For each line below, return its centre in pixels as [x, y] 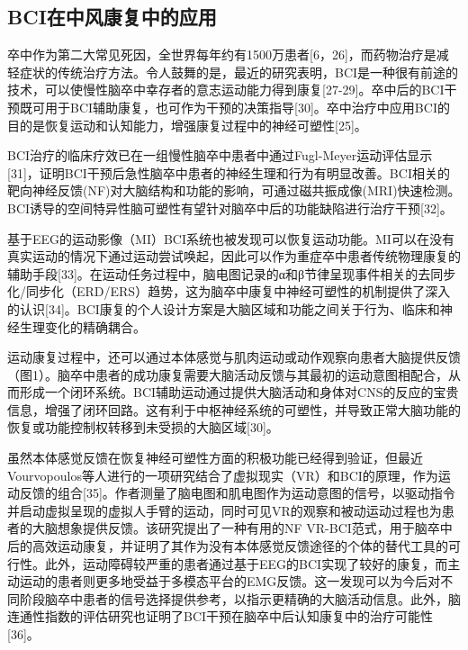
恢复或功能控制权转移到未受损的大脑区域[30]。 [143, 427]
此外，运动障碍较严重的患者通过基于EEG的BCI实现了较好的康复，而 [246, 563]
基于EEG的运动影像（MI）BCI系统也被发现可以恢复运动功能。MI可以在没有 [231, 238]
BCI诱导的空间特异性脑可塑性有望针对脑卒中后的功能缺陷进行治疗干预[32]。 [230, 208]
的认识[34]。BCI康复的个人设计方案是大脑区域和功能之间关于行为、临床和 [224, 308]
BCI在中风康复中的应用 [112, 17]
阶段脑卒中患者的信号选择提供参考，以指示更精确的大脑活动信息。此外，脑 [240, 598]
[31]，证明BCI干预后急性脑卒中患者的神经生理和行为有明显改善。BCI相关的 [229, 172]
